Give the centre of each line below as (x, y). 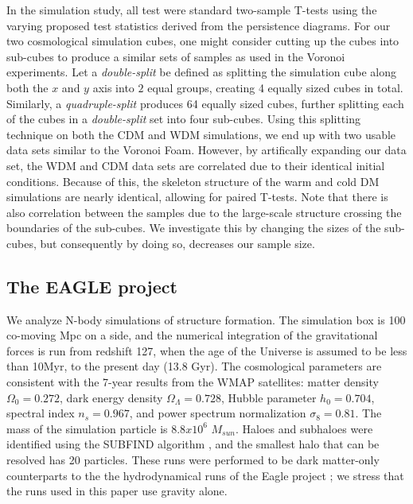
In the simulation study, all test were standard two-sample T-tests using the (192, 10)
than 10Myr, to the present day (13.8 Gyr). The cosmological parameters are (194, 366)
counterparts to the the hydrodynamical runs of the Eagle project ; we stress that (205, 475)
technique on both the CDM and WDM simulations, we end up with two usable (201, 134)
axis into (113, 87)
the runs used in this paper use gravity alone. (117, 491)
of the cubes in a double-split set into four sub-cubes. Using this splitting (183, 119)
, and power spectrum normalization (218, 413)
